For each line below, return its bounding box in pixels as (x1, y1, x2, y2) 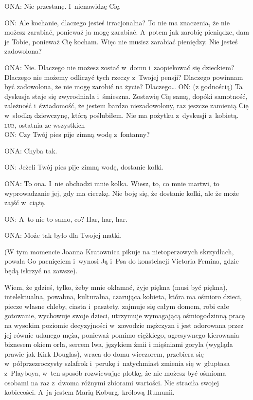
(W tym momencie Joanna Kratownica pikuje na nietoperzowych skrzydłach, (4, 246, 234, 256)
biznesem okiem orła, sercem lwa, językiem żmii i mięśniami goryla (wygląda (4, 339, 233, 349)
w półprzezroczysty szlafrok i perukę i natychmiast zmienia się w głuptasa (4, 358, 230, 368)
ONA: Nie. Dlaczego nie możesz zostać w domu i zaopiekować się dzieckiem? (4, 62, 235, 72)
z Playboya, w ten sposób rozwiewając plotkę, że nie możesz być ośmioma (4, 368, 226, 378)
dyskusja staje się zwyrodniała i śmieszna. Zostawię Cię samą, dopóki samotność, (4, 91, 248, 101)
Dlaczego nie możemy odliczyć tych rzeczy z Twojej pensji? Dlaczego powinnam (4, 72, 243, 82)
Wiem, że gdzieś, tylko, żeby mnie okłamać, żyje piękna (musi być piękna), (4, 282, 228, 292)
